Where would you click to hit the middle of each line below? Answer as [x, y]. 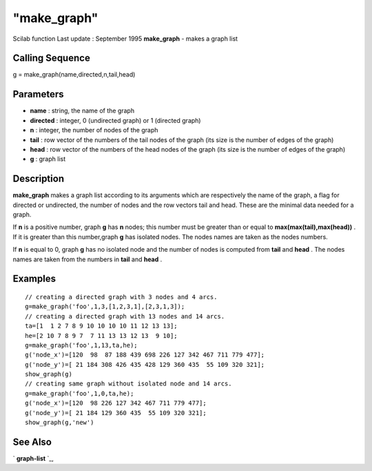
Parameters [38, 94]
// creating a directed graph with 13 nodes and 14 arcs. [125, 316]
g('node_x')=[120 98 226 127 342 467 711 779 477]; [116, 403]
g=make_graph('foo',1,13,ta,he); [81, 345]
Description [39, 179]
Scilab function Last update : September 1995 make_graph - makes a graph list [125, 39]
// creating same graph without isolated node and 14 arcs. [128, 384]
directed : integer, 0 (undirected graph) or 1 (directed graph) [115, 120]
